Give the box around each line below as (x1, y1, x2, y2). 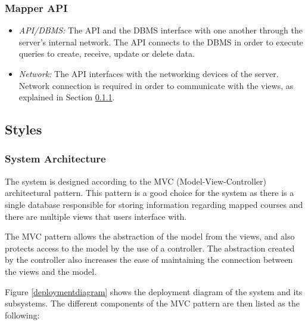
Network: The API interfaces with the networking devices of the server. (18, 68, 279, 79)
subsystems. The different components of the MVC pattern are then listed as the (5, 297, 300, 309)
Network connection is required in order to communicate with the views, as (18, 79, 294, 91)
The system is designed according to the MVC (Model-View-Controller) (5, 174, 267, 187)
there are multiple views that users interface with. (5, 210, 187, 222)
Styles (5, 120, 42, 139)
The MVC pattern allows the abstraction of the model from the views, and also (5, 230, 295, 243)
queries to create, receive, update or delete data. (18, 47, 195, 60)
